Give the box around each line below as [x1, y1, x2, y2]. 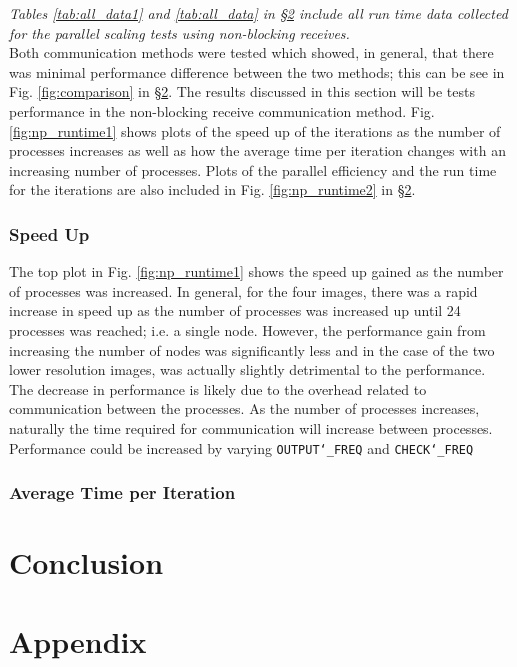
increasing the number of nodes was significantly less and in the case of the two [9, 339, 495, 360]
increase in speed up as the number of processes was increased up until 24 [9, 300, 461, 321]
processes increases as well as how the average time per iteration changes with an [9, 140, 506, 161]
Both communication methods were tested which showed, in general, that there [9, 42, 494, 63]
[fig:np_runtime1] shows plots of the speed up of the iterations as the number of [9, 120, 501, 141]
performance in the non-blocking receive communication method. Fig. [9, 100, 435, 121]
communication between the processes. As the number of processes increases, [9, 398, 480, 419]
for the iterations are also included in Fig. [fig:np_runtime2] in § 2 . [9, 179, 416, 200]
